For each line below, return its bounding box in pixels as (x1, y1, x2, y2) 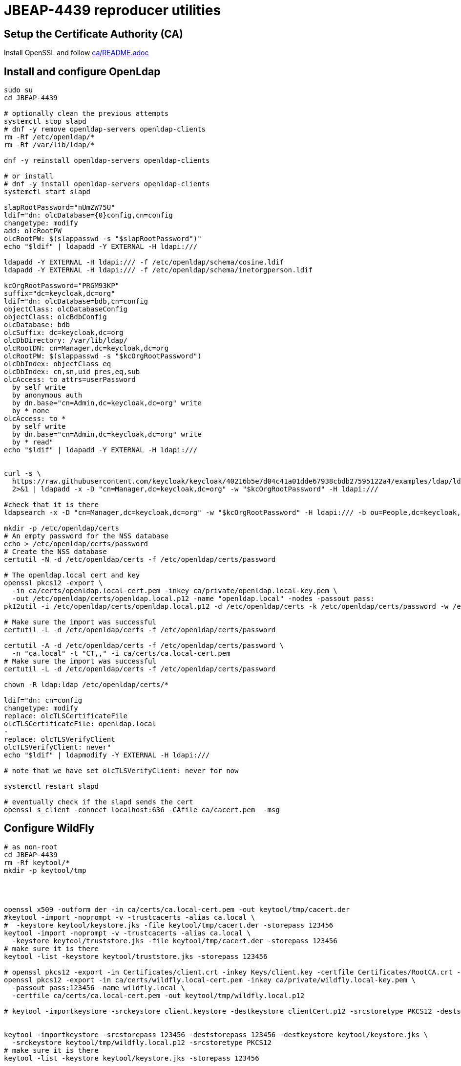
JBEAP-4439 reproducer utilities (4, 2, 221, 19)
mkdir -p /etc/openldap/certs (4, 524, 120, 533)
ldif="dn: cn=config (4, 696, 83, 705)
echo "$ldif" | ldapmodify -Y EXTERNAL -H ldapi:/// (4, 751, 210, 759)
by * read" (12, 438, 54, 446)
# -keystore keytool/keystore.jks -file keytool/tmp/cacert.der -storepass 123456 (4, 921, 334, 929)
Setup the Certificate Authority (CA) (4, 27, 183, 40)
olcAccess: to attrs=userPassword (4, 376, 136, 384)
